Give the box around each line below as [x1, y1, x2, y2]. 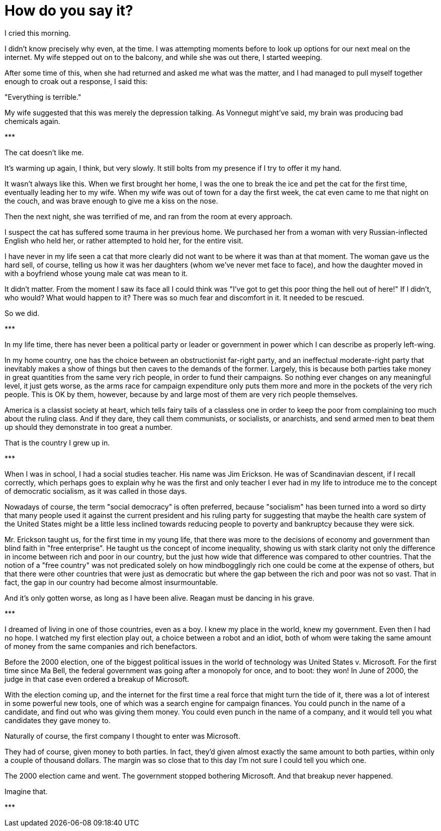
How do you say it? [5, 2, 133, 19]
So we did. [5, 308, 40, 317]
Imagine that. [5, 787, 48, 796]
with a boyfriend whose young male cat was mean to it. [5, 269, 188, 278]
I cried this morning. [5, 28, 71, 37]
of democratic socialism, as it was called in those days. [5, 486, 187, 495]
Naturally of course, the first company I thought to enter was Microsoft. [5, 731, 240, 740]
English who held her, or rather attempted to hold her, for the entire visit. [5, 236, 243, 245]
